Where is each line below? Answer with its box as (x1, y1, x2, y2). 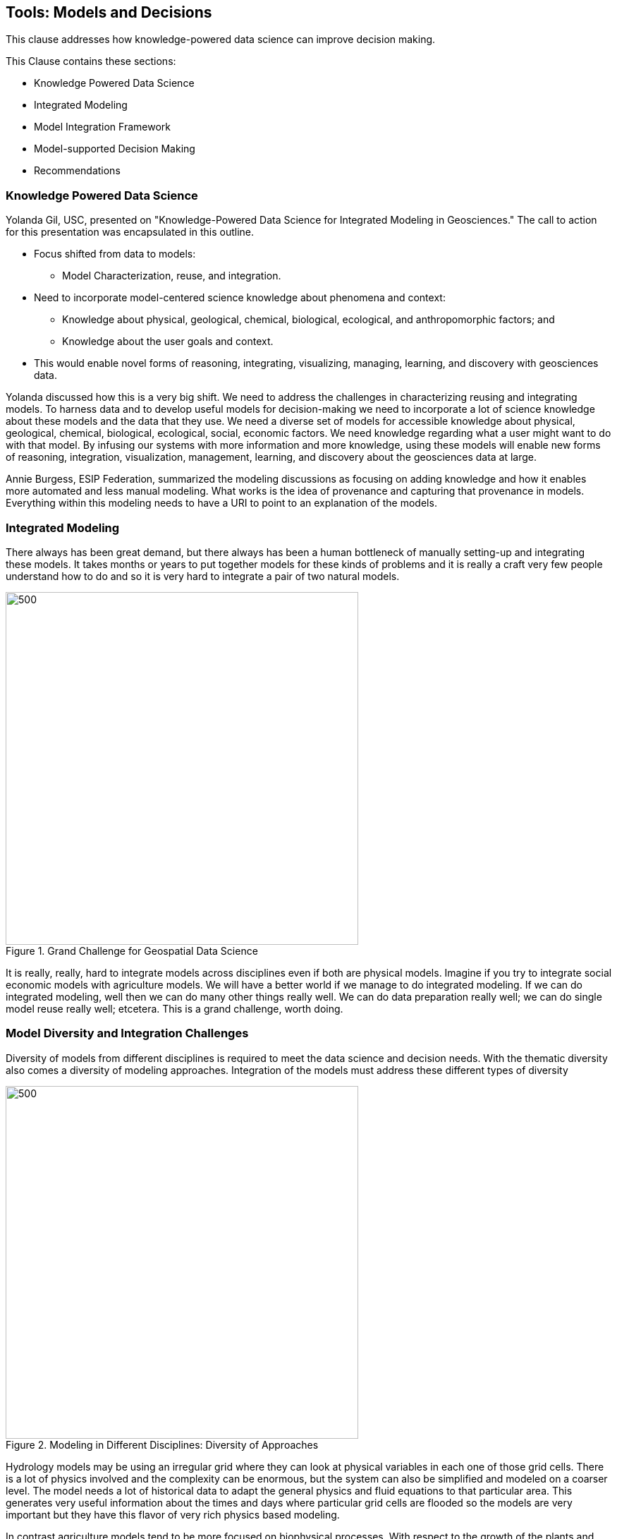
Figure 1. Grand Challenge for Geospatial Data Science (6, 944, 258, 957)
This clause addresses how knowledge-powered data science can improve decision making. (6, 33, 436, 46)
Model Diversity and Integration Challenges (6, 1026, 249, 1041)
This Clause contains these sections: (6, 55, 176, 68)
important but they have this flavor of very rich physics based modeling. (6, 1508, 340, 1521)
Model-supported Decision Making (34, 143, 195, 155)
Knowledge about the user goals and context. (62, 335, 274, 348)
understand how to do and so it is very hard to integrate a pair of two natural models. (6, 569, 400, 582)
